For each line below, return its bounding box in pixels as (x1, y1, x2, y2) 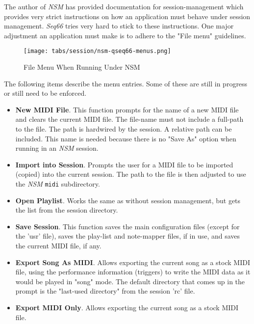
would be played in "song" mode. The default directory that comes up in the (15, 276, 245, 286)
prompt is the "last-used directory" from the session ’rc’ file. (15, 286, 195, 296)
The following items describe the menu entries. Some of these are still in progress (4, 78, 248, 88)
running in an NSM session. (15, 143, 99, 153)
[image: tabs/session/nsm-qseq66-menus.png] (24, 48, 171, 55)
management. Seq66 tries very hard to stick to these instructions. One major (4, 21, 234, 31)
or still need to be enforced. (4, 88, 87, 98)
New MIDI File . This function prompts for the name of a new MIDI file (15, 104, 239, 114)
